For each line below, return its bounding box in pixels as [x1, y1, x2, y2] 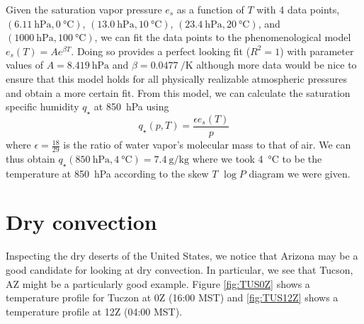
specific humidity [6, 99, 79, 114]
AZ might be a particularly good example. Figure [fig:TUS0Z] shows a [6, 276, 310, 291]
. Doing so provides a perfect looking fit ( [71, 43, 251, 58]
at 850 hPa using [93, 99, 169, 114]
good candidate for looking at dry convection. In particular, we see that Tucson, [6, 262, 353, 277]
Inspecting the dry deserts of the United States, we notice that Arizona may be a [6, 248, 358, 263]
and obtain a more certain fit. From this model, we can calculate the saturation [6, 85, 351, 100]
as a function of [176, 2, 244, 16]
